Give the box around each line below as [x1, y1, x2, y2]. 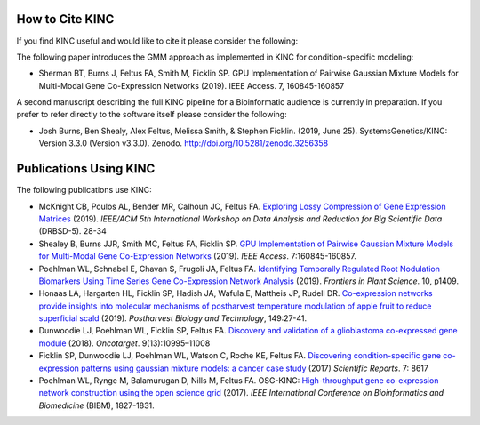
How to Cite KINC [16, 12, 115, 27]
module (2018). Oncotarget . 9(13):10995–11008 [38, 338, 211, 349]
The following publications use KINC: [16, 185, 153, 196]
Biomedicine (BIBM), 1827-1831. [38, 400, 155, 411]
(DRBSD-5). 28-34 [38, 226, 107, 237]
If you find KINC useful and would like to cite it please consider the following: [16, 36, 299, 46]
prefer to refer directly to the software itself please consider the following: [16, 109, 288, 120]
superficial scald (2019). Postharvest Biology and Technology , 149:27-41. [38, 313, 308, 324]
